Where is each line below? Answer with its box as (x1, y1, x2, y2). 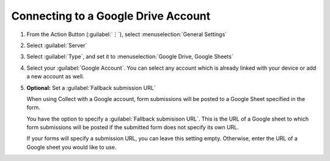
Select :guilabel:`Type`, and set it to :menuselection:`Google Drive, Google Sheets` (26, 53, 233, 61)
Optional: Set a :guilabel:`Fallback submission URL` (26, 84, 156, 91)
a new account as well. (26, 73, 85, 80)
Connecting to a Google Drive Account (11, 9, 211, 23)
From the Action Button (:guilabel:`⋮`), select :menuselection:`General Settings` (26, 31, 227, 38)
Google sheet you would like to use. (26, 143, 117, 151)
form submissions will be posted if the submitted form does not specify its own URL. (26, 124, 240, 131)
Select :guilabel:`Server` (26, 42, 87, 49)
